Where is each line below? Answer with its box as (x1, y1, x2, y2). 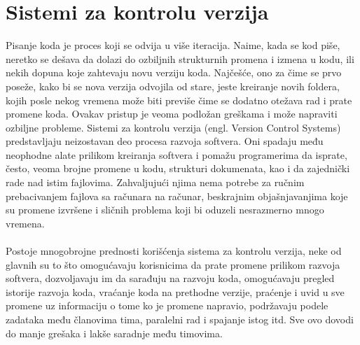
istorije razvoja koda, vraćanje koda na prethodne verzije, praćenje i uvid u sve (6, 284, 345, 299)
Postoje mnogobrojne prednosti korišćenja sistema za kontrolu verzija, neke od (6, 244, 342, 258)
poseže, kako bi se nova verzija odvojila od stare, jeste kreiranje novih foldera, (6, 78, 340, 93)
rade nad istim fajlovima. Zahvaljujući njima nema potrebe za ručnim (6, 175, 305, 190)
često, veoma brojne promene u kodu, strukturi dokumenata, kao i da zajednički (6, 161, 350, 176)
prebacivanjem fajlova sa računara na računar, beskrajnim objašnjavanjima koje (6, 188, 348, 203)
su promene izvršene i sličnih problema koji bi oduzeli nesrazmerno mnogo (6, 202, 324, 217)
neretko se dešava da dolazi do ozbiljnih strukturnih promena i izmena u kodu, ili (6, 51, 354, 66)
